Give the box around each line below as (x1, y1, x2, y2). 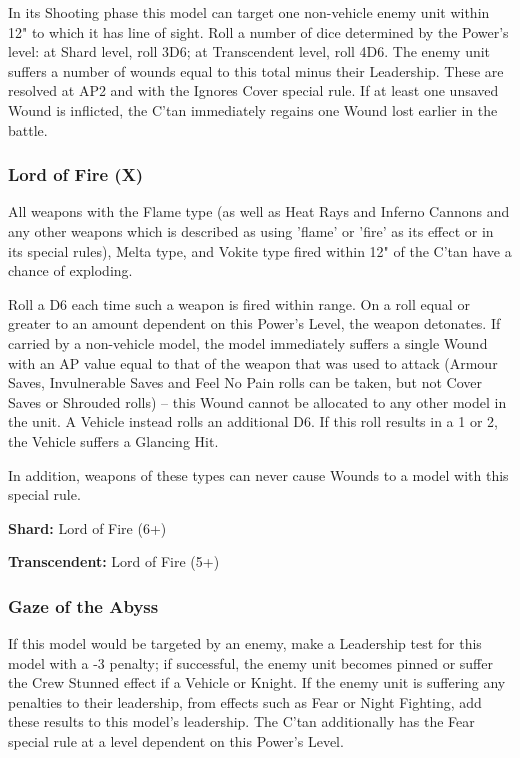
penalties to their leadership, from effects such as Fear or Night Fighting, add (8, 691, 482, 712)
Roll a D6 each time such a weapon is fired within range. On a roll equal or (8, 293, 470, 314)
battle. (8, 119, 48, 140)
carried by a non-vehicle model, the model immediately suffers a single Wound (8, 332, 488, 353)
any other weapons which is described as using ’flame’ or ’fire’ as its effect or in (8, 220, 494, 241)
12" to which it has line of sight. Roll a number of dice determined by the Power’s (8, 21, 509, 42)
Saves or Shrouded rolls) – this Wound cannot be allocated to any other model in (8, 391, 507, 412)
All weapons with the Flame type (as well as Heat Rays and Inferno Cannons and (8, 201, 510, 222)
